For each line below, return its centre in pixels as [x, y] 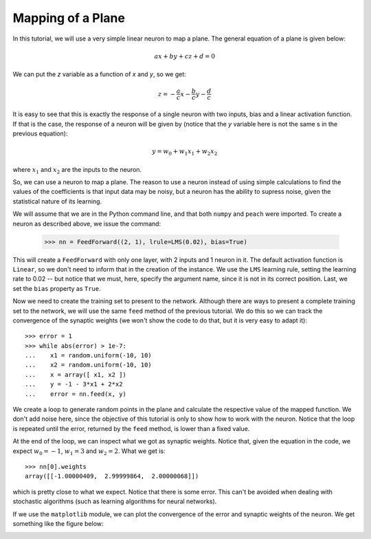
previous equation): [40, 133]
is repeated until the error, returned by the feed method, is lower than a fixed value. [131, 428]
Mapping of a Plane [69, 18]
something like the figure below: [58, 523]
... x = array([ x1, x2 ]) [76, 374]
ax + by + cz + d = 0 [185, 56]
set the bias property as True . [57, 288]
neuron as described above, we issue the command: [87, 223]
